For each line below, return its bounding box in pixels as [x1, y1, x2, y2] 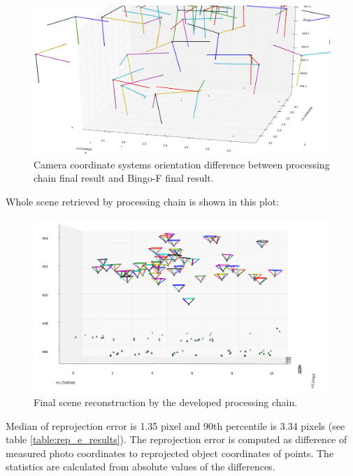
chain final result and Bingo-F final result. [34, 171, 214, 185]
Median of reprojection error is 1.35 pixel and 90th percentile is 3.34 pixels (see [6, 418, 345, 433]
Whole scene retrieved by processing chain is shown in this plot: [6, 194, 280, 209]
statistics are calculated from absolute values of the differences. [6, 459, 275, 474]
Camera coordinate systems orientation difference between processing [34, 157, 330, 171]
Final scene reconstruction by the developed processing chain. [34, 395, 298, 410]
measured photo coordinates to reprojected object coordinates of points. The [6, 445, 334, 460]
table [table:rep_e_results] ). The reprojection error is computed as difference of [6, 432, 347, 447]
